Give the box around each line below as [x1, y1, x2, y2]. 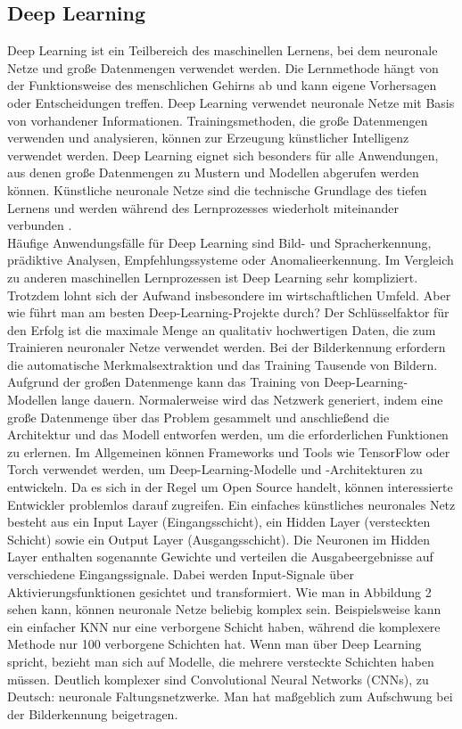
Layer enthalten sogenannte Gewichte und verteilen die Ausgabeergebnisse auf [7, 547, 433, 566]
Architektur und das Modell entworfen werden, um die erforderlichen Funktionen [7, 425, 449, 444]
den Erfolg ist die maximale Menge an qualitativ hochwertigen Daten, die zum [7, 320, 436, 339]
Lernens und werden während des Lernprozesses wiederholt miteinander [7, 198, 399, 217]
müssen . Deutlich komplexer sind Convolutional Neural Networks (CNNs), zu [7, 669, 429, 688]
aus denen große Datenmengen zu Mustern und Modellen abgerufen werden [7, 163, 419, 182]
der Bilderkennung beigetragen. [7, 704, 178, 723]
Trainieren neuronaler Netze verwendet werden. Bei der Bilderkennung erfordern [7, 338, 446, 356]
